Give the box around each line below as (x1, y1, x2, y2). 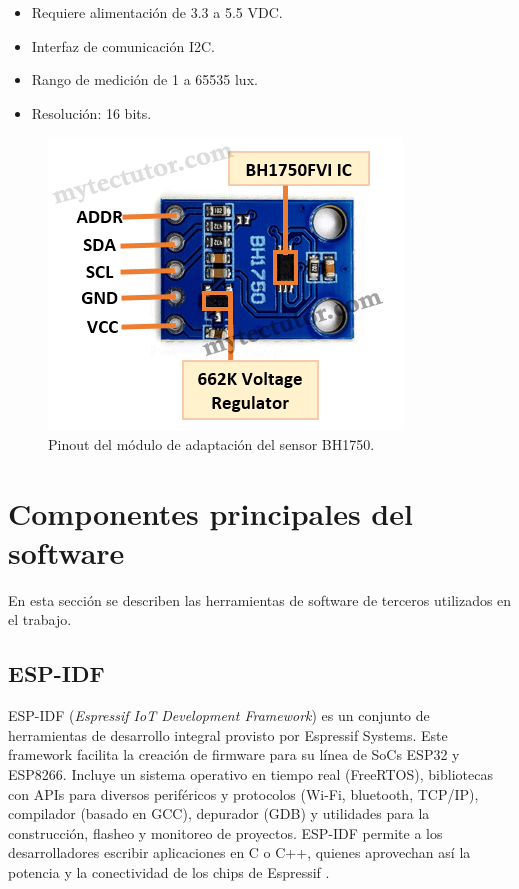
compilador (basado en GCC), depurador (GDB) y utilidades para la (8, 803, 430, 824)
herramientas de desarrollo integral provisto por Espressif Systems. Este (8, 724, 448, 745)
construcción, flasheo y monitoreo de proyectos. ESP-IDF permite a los (8, 822, 443, 843)
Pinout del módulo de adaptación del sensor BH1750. (48, 433, 375, 454)
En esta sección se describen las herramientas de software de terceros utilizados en (8, 589, 512, 610)
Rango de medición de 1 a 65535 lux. (31, 69, 258, 90)
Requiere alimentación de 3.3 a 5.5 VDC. (31, 2, 283, 22)
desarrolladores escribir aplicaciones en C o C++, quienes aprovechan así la (8, 842, 471, 863)
